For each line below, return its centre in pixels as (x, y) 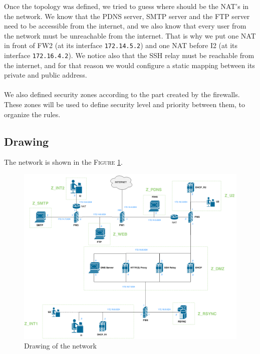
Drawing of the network (60, 346)
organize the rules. (32, 114)
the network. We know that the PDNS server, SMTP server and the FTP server (127, 16)
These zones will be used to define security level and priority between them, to (125, 104)
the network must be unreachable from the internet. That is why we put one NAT (130, 35)
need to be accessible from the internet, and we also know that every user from (125, 26)
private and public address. (46, 75)
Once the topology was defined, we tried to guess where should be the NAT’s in (126, 6)
